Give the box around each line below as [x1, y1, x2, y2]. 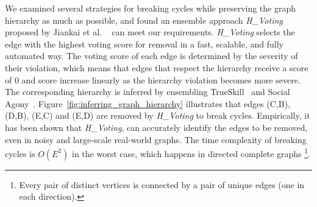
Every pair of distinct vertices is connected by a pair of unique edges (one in [19, 178, 305, 191]
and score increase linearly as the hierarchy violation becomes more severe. [21, 73, 301, 86]
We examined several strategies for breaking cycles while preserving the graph [5, 2, 296, 14]
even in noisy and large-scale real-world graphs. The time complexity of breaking [5, 133, 307, 146]
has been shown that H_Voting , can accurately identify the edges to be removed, [5, 121, 308, 133]
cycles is [5, 147, 35, 160]
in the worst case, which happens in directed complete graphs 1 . [72, 146, 310, 160]
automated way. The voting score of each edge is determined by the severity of [5, 49, 298, 62]
